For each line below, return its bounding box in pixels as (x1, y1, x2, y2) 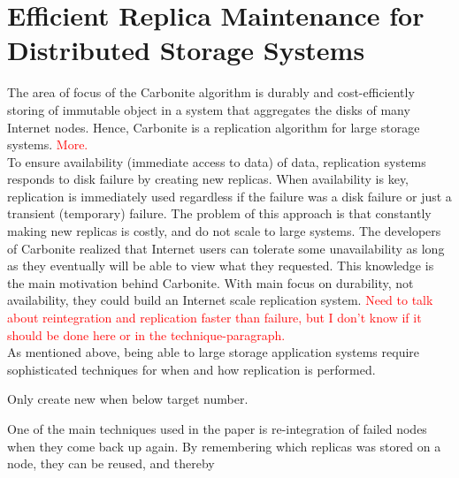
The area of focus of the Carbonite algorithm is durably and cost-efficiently (7, 83, 415, 102)
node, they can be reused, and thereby (7, 454, 215, 473)
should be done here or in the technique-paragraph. (7, 325, 286, 344)
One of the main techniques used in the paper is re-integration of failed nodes (7, 420, 427, 437)
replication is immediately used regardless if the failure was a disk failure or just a (7, 186, 452, 205)
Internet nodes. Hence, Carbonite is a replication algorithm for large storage (7, 118, 420, 136)
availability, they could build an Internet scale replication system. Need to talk (7, 291, 433, 309)
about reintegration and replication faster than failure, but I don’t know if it (7, 308, 422, 327)
